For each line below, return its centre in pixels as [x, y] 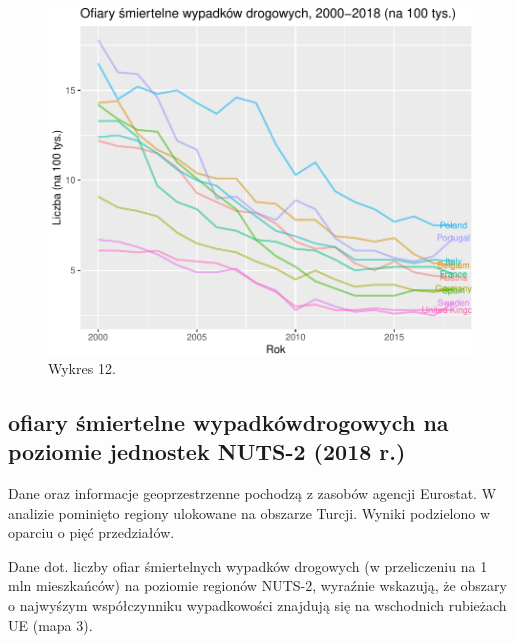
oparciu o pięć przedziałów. [91, 532]
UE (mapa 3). [50, 624]
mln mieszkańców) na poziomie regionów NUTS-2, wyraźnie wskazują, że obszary [257, 585]
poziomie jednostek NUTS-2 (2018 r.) [207, 451]
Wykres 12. [82, 367]
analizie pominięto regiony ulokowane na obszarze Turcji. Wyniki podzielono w [249, 512]
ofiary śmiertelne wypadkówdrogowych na [228, 421]
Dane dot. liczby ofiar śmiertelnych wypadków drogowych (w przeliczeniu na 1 [248, 565]
